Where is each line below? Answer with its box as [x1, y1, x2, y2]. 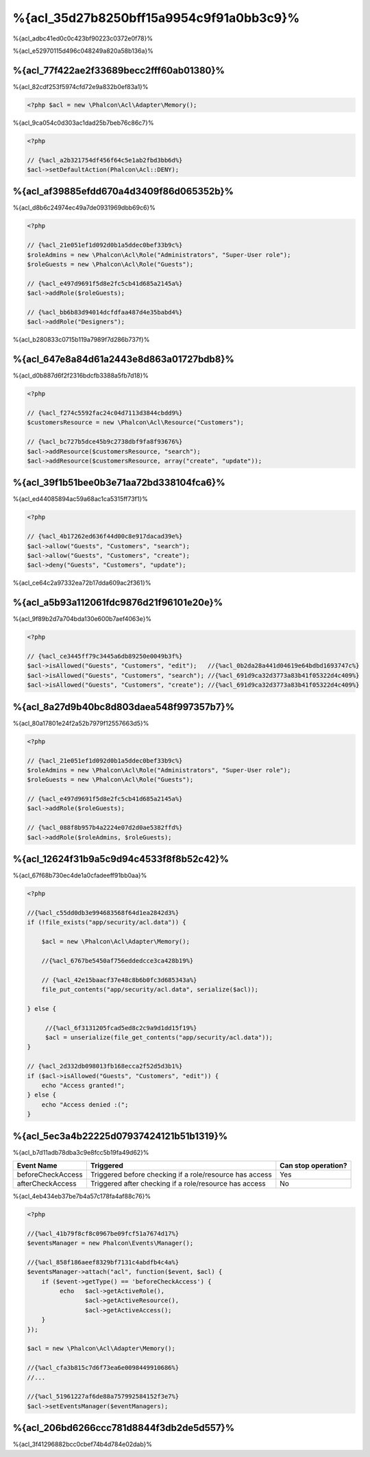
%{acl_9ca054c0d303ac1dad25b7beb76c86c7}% [12, 119, 154, 127]
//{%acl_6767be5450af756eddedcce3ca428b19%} [41, 957, 194, 964]
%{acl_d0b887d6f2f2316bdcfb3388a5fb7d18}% [12, 371, 149, 380]
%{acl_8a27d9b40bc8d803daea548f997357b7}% [12, 701, 235, 713]
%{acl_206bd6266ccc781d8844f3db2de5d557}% [12, 1422, 235, 1434]
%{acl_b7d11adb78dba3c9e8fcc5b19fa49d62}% [12, 1148, 149, 1156]
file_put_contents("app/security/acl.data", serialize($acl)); [41, 985, 259, 994]
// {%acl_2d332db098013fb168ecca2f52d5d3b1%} [27, 1062, 183, 1070]
